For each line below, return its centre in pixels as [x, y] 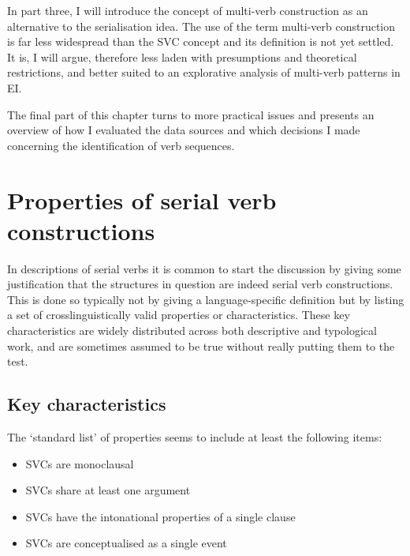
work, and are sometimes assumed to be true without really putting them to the [201, 346]
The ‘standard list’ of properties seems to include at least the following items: [195, 437]
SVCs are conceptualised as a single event [126, 543]
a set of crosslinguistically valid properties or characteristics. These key [179, 315]
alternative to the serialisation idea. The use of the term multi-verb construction [201, 26]
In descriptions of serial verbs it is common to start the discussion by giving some [204, 268]
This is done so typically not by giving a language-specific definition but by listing [206, 299]
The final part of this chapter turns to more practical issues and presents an [191, 114]
